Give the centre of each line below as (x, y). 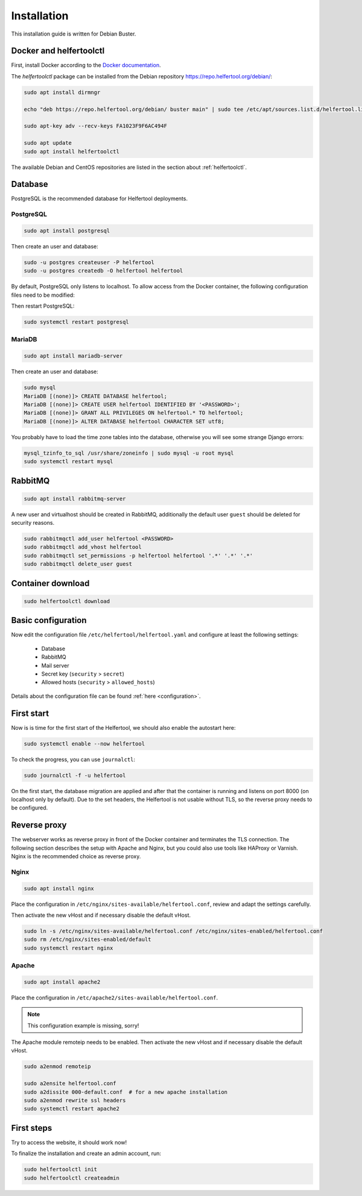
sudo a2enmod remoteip (57, 1067)
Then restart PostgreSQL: (43, 306)
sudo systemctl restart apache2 (72, 1109)
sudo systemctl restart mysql (68, 462)
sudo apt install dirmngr (62, 92)
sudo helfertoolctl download (67, 601)
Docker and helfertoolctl (58, 51)
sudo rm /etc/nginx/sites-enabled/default (87, 940)
